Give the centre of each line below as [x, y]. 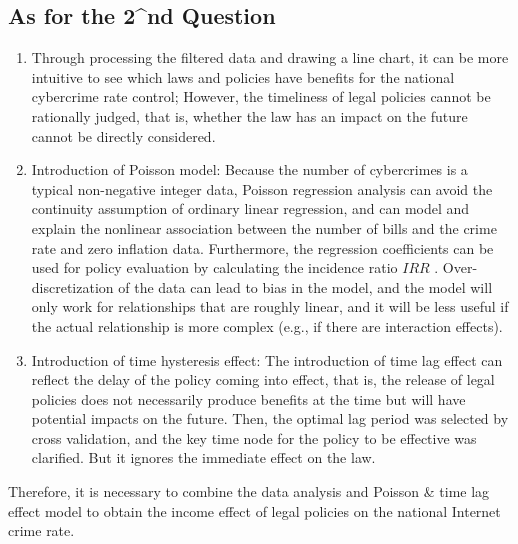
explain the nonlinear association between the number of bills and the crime [264, 227]
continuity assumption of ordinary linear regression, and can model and [250, 208]
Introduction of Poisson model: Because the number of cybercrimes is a [249, 169]
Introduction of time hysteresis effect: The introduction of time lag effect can [267, 359]
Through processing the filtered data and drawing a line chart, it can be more [270, 57]
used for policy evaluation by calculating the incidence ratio [214, 267]
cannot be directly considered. [123, 135]
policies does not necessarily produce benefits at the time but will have [248, 398]
